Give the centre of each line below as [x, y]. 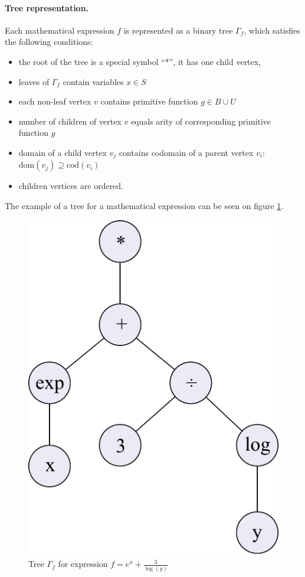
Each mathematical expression [60, 30]
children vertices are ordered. [71, 186]
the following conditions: [49, 42]
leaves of [34, 81]
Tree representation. [47, 7]
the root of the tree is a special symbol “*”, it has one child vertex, [140, 61]
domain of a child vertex [63, 152]
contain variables [93, 81]
